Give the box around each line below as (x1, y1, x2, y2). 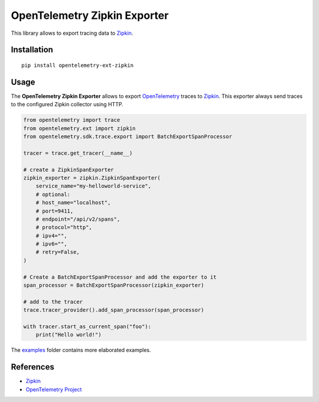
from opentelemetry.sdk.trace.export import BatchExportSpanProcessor (23, 133, 233, 140)
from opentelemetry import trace (23, 117, 121, 123)
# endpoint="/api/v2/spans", (35, 215, 121, 223)
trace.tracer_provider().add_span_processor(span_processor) (23, 307, 204, 313)
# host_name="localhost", (35, 200, 111, 206)
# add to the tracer (23, 298, 83, 305)
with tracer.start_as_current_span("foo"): (23, 323, 152, 330)
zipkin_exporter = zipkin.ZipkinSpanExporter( (23, 174, 161, 181)
